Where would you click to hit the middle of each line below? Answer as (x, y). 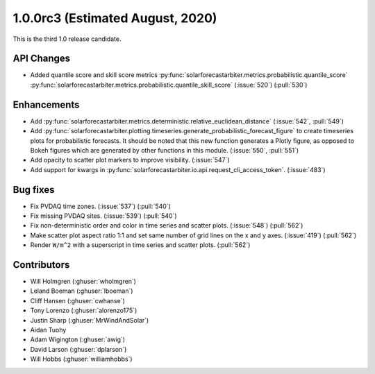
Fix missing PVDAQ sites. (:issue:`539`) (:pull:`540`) (103, 216)
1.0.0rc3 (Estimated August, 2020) (115, 18)
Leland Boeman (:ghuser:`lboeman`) (82, 291)
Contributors (41, 265)
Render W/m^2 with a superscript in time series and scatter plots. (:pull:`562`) (140, 245)
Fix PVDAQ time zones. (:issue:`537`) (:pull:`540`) (101, 206)
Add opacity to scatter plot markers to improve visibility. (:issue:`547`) (130, 160)
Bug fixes (34, 190)
